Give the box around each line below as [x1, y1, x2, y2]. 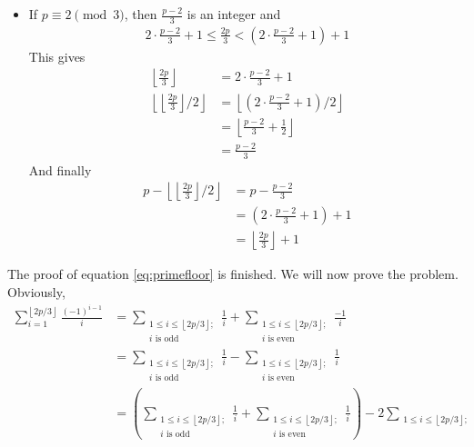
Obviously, [7, 283, 66, 301]
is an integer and [187, 5, 281, 23]
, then [124, 5, 157, 23]
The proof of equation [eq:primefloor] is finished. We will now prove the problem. [7, 264, 459, 283]
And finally [28, 160, 92, 179]
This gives [28, 46, 86, 65]
